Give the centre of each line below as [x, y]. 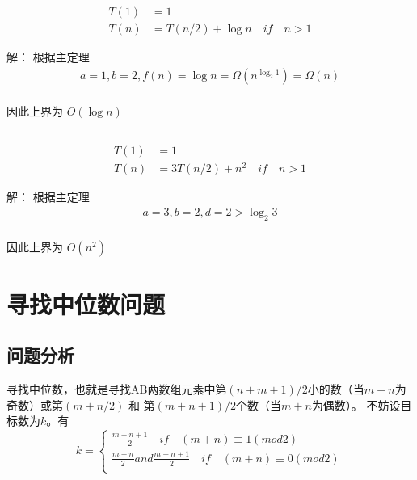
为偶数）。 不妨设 [356, 404]
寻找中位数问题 [86, 303]
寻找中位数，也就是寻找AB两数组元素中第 [117, 389]
